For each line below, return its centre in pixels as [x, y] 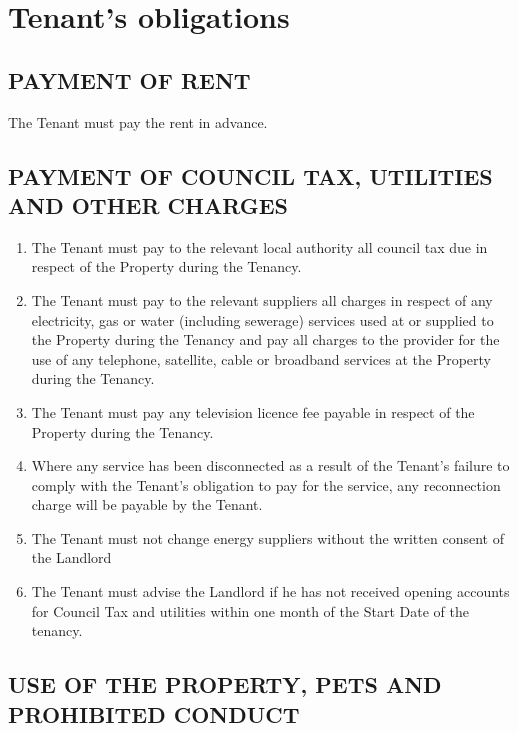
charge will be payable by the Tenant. [147, 504]
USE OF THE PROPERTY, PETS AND [225, 684]
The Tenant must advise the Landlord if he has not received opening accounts [270, 591]
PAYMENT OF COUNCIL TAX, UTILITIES [250, 175]
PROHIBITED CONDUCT [154, 713]
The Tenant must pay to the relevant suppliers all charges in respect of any [262, 299]
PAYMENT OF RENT [129, 79]
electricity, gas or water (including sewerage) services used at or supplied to [262, 319]
